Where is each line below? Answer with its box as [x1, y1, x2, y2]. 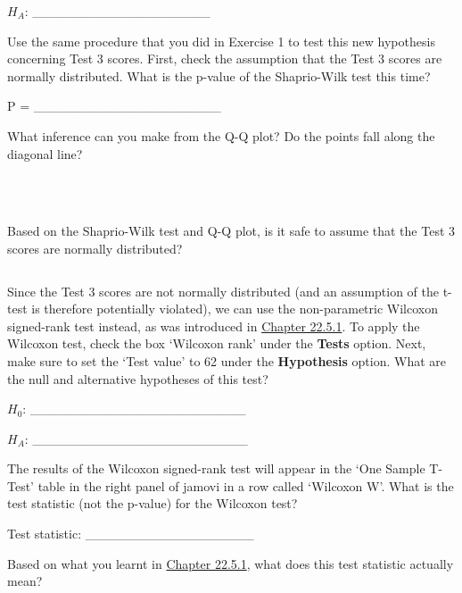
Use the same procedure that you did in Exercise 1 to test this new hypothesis [7, 31, 435, 50]
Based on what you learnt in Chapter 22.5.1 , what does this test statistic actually [7, 554, 454, 572]
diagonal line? [7, 144, 83, 163]
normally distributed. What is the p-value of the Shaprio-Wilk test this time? [7, 66, 431, 85]
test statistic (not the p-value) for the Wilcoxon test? [7, 494, 298, 513]
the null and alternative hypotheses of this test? [7, 369, 268, 388]
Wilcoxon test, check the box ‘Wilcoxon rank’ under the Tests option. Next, [7, 334, 426, 353]
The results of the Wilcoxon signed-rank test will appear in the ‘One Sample [7, 459, 425, 478]
